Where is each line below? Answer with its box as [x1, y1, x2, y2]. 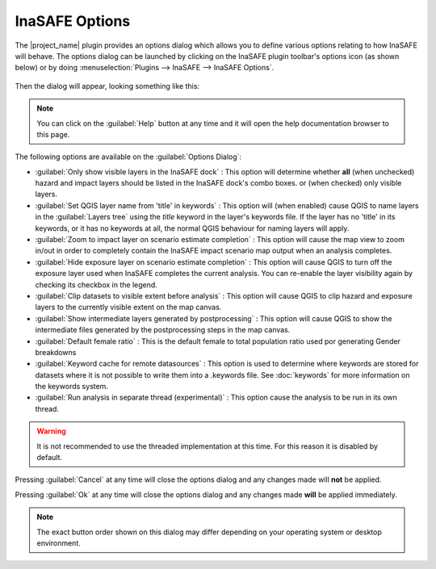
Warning [36, 426, 66, 436]
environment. [36, 538, 81, 548]
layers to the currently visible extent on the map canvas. [35, 303, 222, 312]
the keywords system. [35, 382, 109, 391]
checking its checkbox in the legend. [35, 279, 157, 290]
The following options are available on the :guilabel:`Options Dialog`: [15, 152, 242, 161]
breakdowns [35, 347, 77, 357]
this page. [36, 129, 70, 139]
